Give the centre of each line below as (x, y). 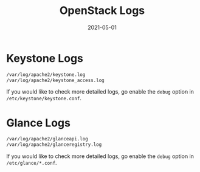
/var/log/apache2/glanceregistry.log (54, 145)
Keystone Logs (45, 58)
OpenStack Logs (102, 11)
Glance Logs (39, 123)
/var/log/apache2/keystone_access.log (55, 80)
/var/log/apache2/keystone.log (46, 74)
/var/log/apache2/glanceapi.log (47, 139)
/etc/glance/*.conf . (32, 163)
